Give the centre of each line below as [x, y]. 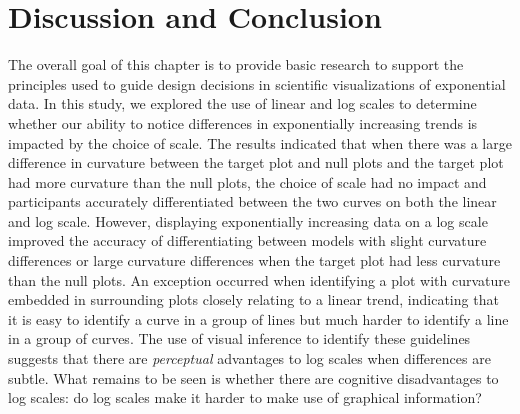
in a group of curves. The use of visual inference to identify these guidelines [239, 338]
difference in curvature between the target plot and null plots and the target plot [256, 162]
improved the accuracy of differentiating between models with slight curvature [247, 240]
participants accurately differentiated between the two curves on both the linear [252, 201]
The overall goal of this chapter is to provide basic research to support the [236, 64]
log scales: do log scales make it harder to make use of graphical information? [245, 397]
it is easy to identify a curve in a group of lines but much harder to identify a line [258, 318]
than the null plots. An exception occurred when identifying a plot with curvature [259, 279]
